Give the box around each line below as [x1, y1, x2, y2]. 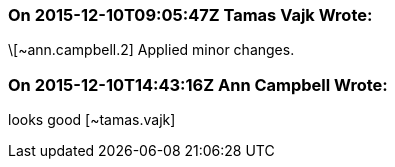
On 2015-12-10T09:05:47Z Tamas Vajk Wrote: [8, 5, 373, 25]
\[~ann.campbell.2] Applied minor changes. [8, 41, 295, 59]
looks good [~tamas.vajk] [8, 111, 176, 129]
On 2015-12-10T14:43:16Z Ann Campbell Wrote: [8, 74, 388, 95]
